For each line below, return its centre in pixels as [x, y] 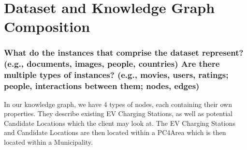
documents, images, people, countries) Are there [123, 64]
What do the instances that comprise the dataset [102, 52]
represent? [223, 52]
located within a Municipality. [48, 142]
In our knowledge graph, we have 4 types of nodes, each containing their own [118, 104]
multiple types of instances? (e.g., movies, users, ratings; [116, 75]
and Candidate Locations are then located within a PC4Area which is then [115, 132]
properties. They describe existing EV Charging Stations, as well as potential [118, 113]
